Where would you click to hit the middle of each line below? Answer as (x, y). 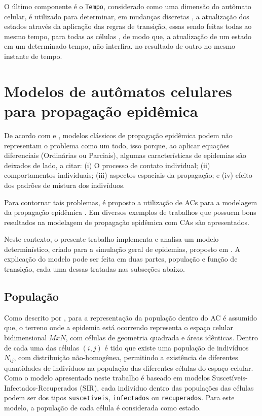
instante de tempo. (33, 56)
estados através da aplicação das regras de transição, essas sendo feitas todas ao (128, 26)
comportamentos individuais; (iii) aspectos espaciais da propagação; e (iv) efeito (128, 175)
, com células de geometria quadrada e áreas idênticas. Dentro (162, 338)
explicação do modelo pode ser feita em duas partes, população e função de (121, 259)
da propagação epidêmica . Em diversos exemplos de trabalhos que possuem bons (130, 212)
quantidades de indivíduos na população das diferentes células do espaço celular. (129, 367)
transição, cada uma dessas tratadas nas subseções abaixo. (95, 269)
